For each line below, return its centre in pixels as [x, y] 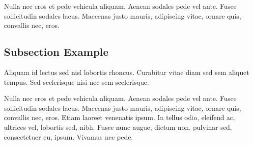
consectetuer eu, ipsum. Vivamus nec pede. [69, 136]
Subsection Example [56, 52]
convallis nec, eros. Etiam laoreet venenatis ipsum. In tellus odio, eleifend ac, [120, 117]
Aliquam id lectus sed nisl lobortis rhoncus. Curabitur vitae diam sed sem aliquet [126, 72]
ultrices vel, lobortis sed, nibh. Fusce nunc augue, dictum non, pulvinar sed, [118, 127]
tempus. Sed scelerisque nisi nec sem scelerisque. [77, 82]
